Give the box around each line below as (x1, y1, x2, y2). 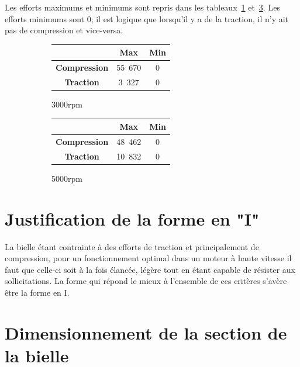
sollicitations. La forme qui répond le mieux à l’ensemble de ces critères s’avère (5, 275, 287, 287)
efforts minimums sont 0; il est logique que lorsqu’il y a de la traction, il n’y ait (5, 12, 289, 25)
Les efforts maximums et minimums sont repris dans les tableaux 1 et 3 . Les (5, 1, 280, 13)
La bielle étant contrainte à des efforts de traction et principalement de (5, 240, 259, 252)
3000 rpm (51, 98, 82, 110)
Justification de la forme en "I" (5, 206, 260, 230)
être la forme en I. (5, 286, 70, 299)
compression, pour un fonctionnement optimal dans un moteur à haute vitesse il (5, 252, 292, 264)
